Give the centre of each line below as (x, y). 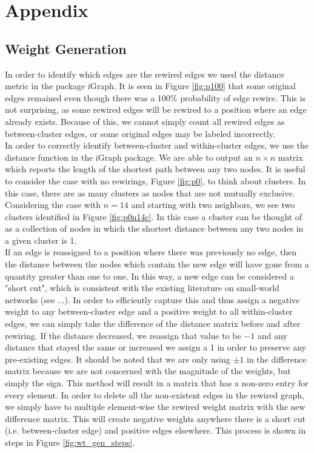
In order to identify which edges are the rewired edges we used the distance (145, 74)
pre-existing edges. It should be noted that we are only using (118, 359)
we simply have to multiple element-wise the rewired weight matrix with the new (155, 407)
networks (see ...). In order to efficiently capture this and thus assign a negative (152, 299)
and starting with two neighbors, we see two (213, 205)
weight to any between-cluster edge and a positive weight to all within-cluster (149, 311)
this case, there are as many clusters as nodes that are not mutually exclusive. (150, 193)
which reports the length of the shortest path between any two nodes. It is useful (155, 169)
